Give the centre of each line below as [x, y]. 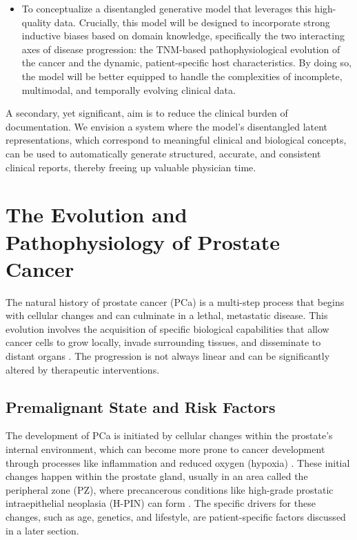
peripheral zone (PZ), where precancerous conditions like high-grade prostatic [170, 489]
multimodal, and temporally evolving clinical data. [129, 89]
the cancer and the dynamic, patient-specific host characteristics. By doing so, [187, 62]
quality [37, 22]
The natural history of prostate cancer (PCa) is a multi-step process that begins [175, 301]
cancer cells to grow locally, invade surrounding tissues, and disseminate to [163, 342]
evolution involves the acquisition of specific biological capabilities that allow [167, 328]
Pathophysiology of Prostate [143, 241]
